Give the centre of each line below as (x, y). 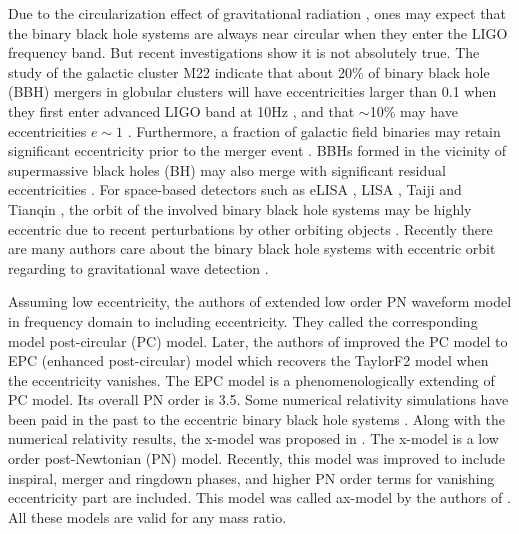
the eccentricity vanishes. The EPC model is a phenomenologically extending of (251, 379)
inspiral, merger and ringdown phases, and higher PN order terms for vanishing (251, 477)
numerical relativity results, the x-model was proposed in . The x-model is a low (253, 438)
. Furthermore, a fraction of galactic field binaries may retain (314, 130)
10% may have (413, 110)
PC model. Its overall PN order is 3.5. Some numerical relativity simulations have (258, 399)
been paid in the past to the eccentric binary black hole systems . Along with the (256, 418)
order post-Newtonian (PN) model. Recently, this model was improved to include (256, 458)
